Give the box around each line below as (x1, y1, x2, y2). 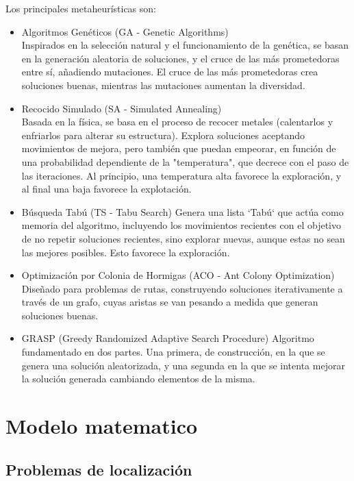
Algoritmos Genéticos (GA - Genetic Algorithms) (21, 24, 229, 38)
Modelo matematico (5, 412, 198, 440)
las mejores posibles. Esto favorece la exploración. (21, 245, 230, 259)
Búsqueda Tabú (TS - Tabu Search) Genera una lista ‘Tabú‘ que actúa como (21, 204, 344, 219)
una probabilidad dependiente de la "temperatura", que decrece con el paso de (21, 154, 349, 169)
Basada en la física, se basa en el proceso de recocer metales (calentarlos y (21, 114, 333, 129)
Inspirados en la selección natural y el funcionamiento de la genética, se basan (21, 38, 349, 52)
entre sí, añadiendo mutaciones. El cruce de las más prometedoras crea (21, 64, 318, 79)
